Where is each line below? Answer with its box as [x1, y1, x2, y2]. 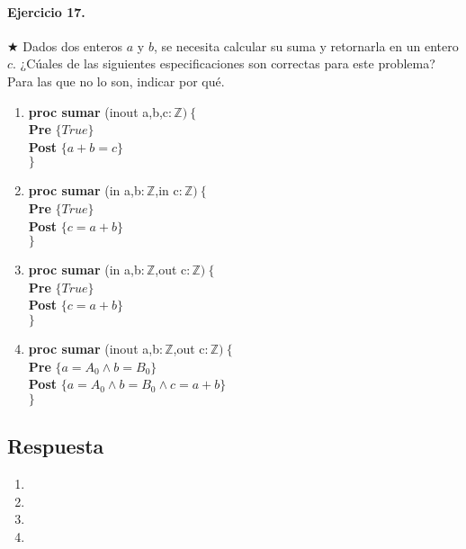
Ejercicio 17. [7, 2, 85, 21]
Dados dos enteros [22, 36, 123, 55]
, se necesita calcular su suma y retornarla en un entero [153, 36, 459, 55]
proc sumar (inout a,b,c [28, 102, 169, 121]
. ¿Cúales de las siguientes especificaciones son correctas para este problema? [13, 54, 435, 73]
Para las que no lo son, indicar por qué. [7, 71, 225, 90]
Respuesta [7, 432, 104, 460]
